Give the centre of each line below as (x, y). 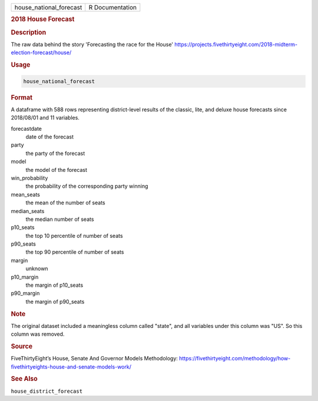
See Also (24, 379)
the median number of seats (60, 219)
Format (21, 97)
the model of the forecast (57, 170)
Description (29, 32)
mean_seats (26, 194)
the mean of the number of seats (65, 203)
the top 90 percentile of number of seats (75, 252)
